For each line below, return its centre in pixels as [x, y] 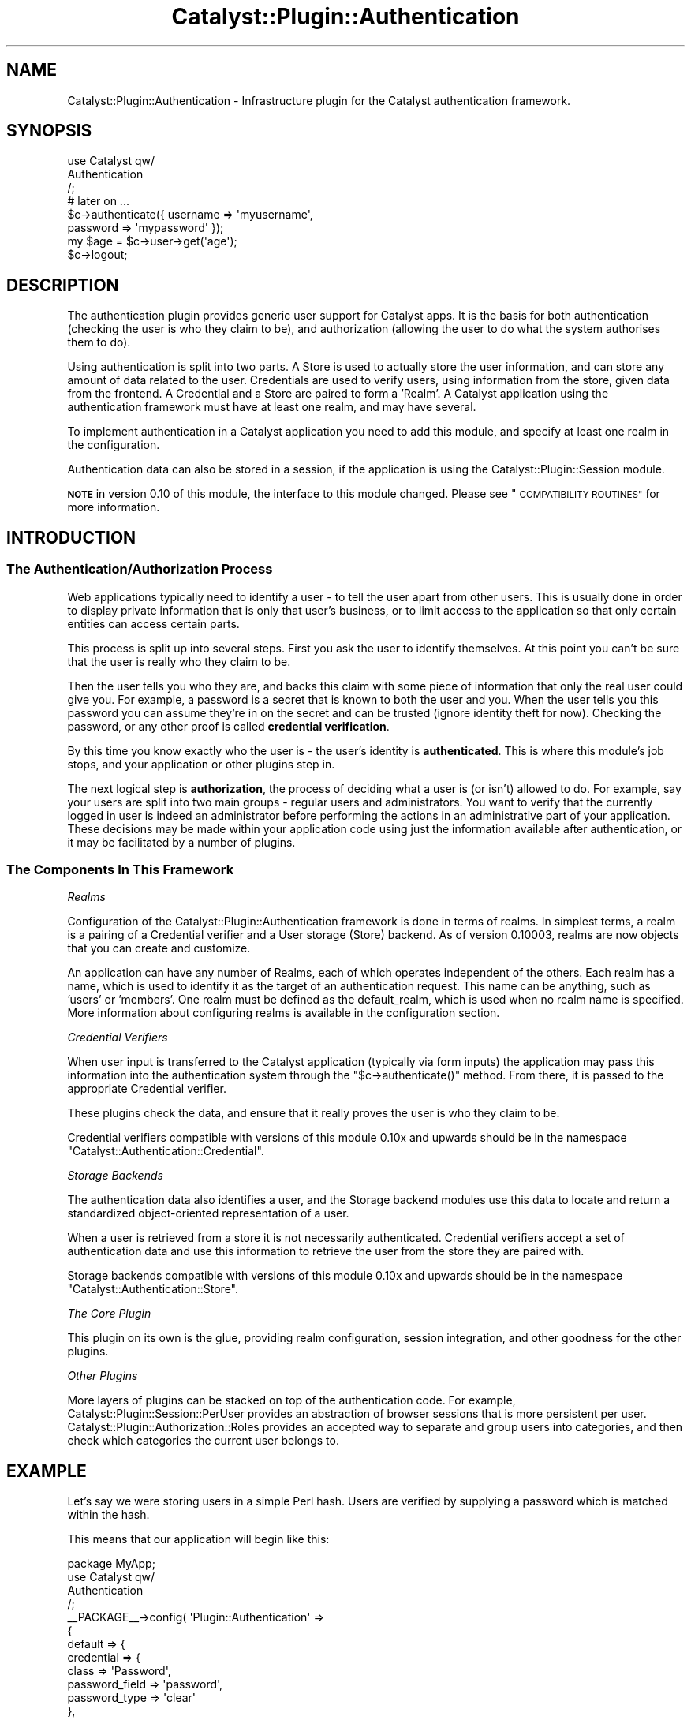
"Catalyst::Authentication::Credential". [166, 1151]
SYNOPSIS [49, 131]
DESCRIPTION [63, 285]
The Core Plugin [109, 1314]
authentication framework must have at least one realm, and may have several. [272, 407]
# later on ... [98, 201]
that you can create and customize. [159, 948]
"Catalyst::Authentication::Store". [153, 1289]
